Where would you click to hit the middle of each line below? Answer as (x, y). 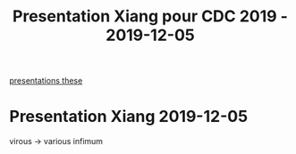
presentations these (46, 81)
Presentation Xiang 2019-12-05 (129, 117)
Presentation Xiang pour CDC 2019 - (150, 16)
